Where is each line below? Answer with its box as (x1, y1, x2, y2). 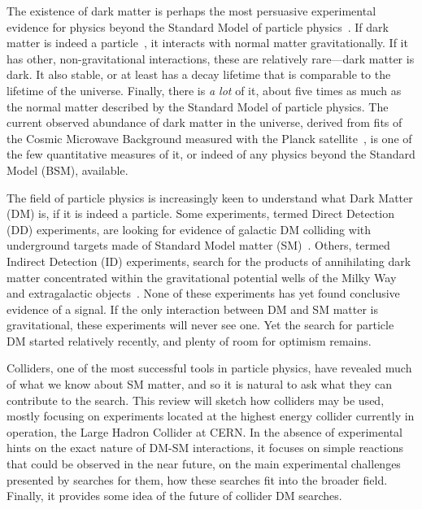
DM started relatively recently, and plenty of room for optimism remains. (7, 332, 372, 349)
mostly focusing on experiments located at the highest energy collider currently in (7, 407, 415, 424)
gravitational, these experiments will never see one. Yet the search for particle (7, 316, 394, 333)
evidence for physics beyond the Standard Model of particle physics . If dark (7, 18, 389, 35)
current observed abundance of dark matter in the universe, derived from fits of (7, 114, 402, 131)
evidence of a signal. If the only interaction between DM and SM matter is (7, 300, 378, 317)
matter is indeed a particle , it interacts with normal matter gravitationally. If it (7, 34, 408, 51)
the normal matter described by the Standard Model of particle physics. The (7, 98, 389, 115)
